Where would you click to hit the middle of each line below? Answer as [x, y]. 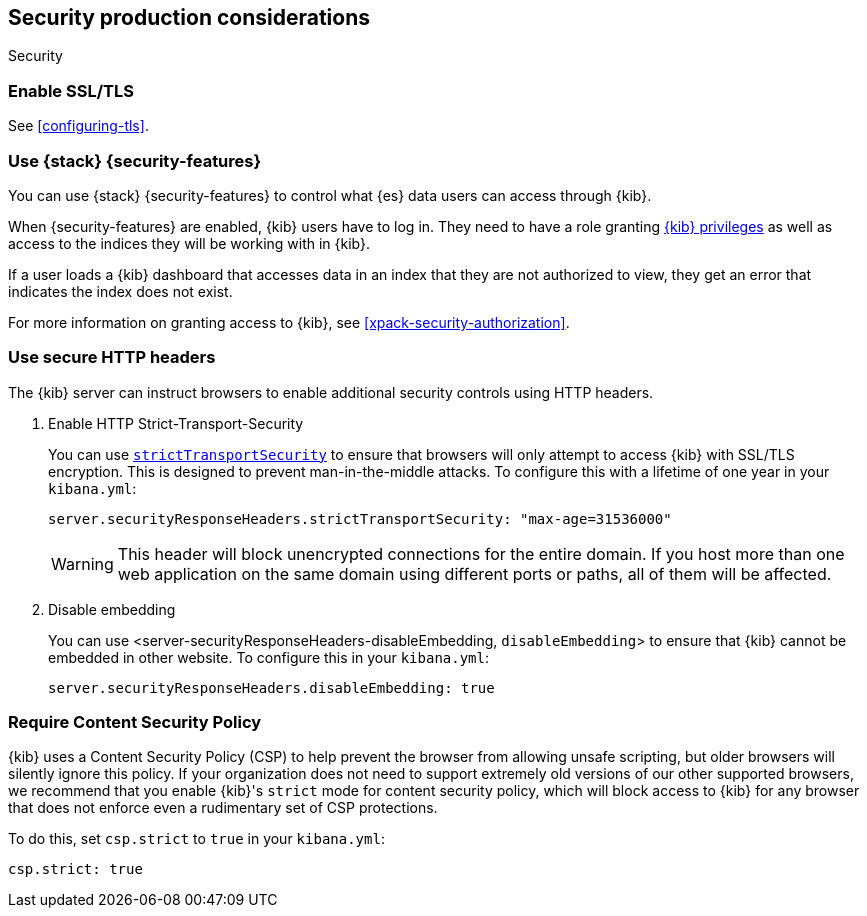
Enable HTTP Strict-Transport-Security [176, 423]
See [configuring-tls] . [78, 126]
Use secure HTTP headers [112, 357]
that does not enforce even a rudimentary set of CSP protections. [223, 808]
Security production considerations [189, 17]
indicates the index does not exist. [120, 291]
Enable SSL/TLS [71, 90]
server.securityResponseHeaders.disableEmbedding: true [271, 687]
